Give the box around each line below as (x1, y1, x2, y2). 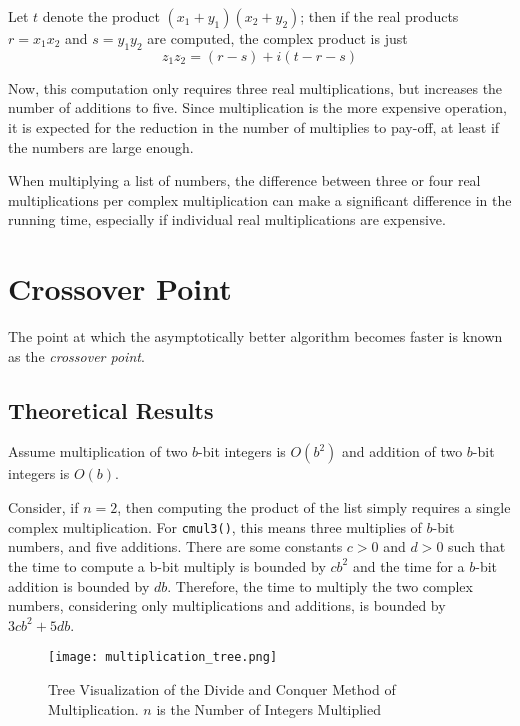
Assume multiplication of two (8, 441, 188, 462)
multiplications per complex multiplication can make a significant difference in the (8, 189, 512, 210)
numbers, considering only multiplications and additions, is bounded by (8, 595, 446, 616)
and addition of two (341, 441, 463, 462)
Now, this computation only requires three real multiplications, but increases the (8, 77, 503, 98)
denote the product (42, 6, 160, 26)
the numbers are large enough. (8, 136, 194, 157)
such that (448, 536, 506, 557)
